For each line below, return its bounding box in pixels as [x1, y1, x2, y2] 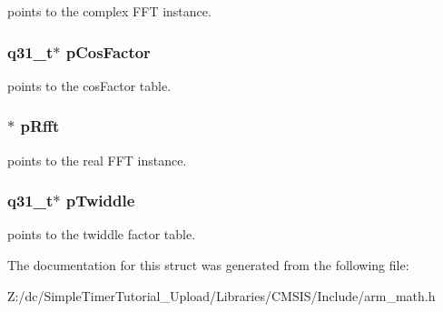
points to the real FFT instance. [7, 150, 187, 169]
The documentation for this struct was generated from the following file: [7, 256, 409, 275]
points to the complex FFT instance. [7, 2, 212, 20]
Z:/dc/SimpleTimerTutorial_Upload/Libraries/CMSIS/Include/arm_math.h [7, 286, 436, 305]
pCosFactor [65, 40, 151, 63]
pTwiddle [65, 189, 135, 212]
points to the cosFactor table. [7, 75, 172, 95]
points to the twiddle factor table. [7, 225, 196, 244]
